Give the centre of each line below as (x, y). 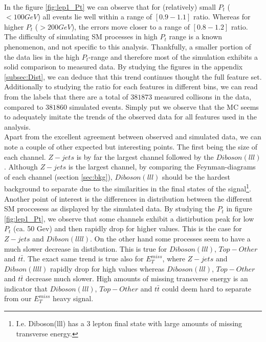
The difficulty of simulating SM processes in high (81, 36)
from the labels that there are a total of (66, 96)
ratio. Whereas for (222, 17)
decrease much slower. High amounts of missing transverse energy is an (137, 278)
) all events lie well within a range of (95, 17)
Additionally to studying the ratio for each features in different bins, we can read (131, 87)
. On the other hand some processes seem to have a (170, 238)
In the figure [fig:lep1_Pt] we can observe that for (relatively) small (110, 6)
